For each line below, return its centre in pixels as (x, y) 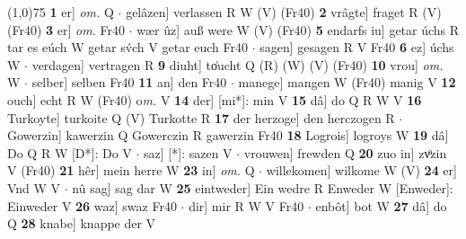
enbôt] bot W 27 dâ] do (381, 205)
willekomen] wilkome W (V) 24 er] (361, 170)
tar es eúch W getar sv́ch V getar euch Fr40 (128, 47)
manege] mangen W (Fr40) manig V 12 (347, 82)
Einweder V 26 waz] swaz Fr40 (92, 205)
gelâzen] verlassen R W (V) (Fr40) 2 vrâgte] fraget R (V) (284, 12)
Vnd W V (34, 187)
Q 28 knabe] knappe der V (82, 223)
